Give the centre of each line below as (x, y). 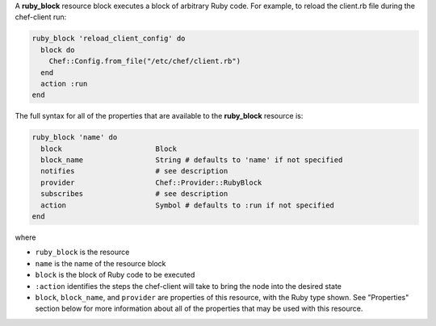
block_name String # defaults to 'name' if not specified (192, 160)
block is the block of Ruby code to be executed (115, 275)
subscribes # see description (134, 194)
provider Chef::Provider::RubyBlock (151, 182)
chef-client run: (41, 17)
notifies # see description (134, 171)
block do (58, 50)
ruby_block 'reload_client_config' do (109, 39)
